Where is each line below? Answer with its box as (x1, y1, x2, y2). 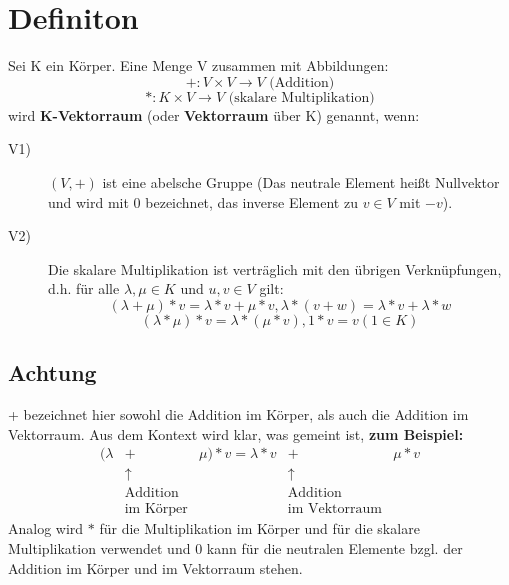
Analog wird (8, 518, 84, 539)
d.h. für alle (48, 278, 120, 299)
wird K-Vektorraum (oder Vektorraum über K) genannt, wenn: (8, 104, 420, 125)
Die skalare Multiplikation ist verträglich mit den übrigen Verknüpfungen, (48, 258, 502, 279)
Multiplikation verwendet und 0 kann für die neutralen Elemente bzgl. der (8, 537, 463, 558)
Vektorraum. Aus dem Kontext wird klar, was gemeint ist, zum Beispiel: (8, 423, 464, 444)
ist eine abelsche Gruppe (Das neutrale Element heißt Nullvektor (102, 171, 500, 192)
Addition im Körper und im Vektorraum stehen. (8, 557, 303, 578)
